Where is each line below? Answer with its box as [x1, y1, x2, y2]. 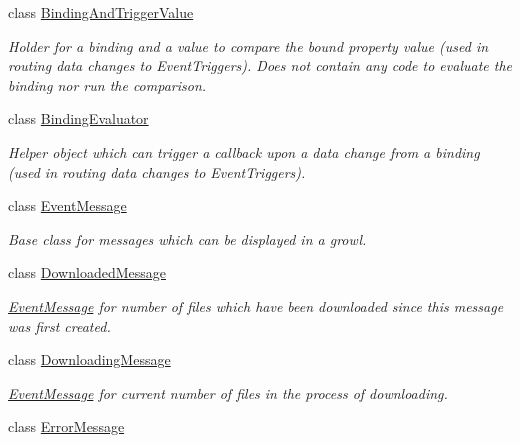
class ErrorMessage [8, 416, 125, 437]
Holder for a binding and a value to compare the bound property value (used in [8, 35, 489, 56]
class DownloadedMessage [8, 262, 166, 283]
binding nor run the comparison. [8, 74, 207, 95]
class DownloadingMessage [8, 349, 171, 370]
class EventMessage [8, 195, 127, 216]
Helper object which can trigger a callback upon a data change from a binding [8, 141, 480, 162]
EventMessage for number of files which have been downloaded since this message [8, 295, 504, 316]
